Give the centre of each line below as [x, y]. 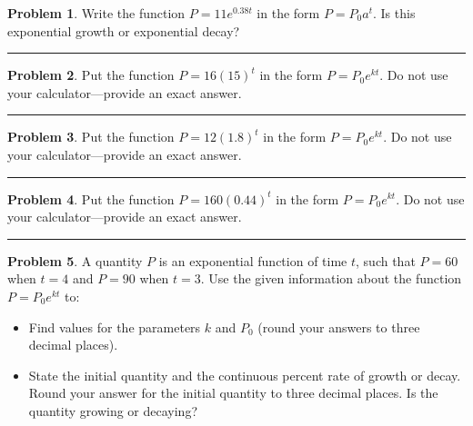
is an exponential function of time [253, 260]
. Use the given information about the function [331, 278]
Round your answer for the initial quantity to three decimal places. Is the [233, 393]
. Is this [394, 13]
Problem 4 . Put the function [91, 198]
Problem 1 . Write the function [96, 13]
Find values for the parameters [115, 327]
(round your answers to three [339, 327]
